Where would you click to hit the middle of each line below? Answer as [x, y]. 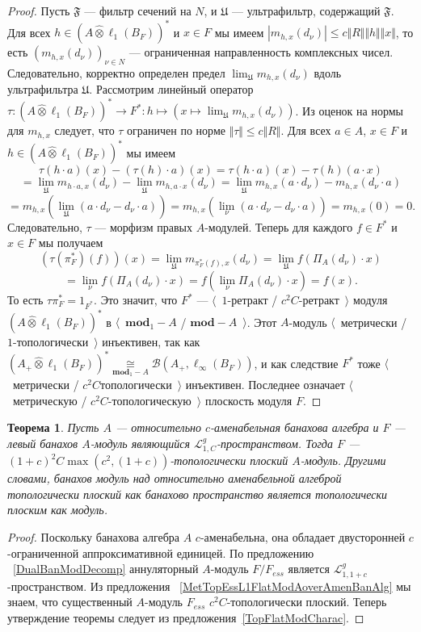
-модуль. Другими [343, 460]
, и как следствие [296, 363]
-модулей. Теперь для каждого [279, 226]
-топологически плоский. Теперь [307, 602]
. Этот [262, 322]
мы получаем [71, 243]
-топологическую [149, 400]
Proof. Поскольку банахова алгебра [94, 536]
